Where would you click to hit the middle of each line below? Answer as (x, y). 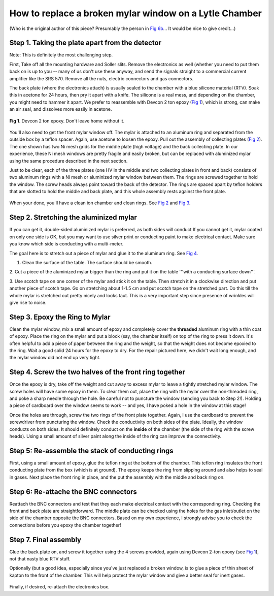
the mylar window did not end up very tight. (55, 358)
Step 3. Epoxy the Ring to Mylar (60, 317)
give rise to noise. (28, 302)
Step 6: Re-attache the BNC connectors (73, 492)
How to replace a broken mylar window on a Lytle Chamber (136, 13)
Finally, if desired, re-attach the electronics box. (59, 587)
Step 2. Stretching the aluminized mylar (73, 218)
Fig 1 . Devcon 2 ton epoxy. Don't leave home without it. (67, 121)
